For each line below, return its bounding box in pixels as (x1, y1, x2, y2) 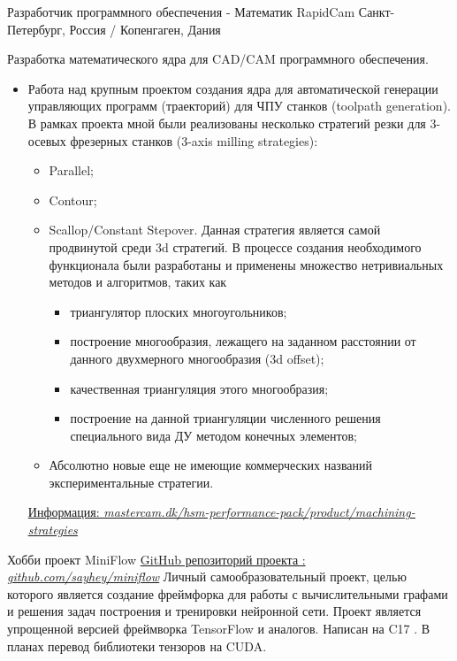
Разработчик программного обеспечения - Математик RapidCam (7, 3, 355, 20)
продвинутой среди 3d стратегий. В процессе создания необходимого (49, 237, 422, 256)
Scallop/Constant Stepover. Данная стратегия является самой (49, 220, 381, 239)
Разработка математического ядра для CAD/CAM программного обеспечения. (7, 50, 429, 68)
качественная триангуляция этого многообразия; (70, 379, 329, 397)
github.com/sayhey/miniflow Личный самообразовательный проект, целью (7, 567, 407, 586)
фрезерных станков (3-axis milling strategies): (70, 131, 318, 150)
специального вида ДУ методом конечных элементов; (70, 426, 357, 444)
